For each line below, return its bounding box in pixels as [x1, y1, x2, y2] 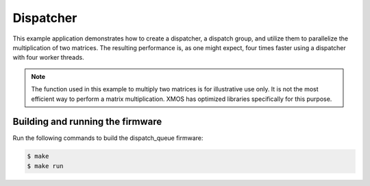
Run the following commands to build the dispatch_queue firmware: [12, 134, 203, 142]
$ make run [27, 162, 64, 170]
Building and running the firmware [12, 116, 162, 128]
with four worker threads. [12, 54, 85, 62]
